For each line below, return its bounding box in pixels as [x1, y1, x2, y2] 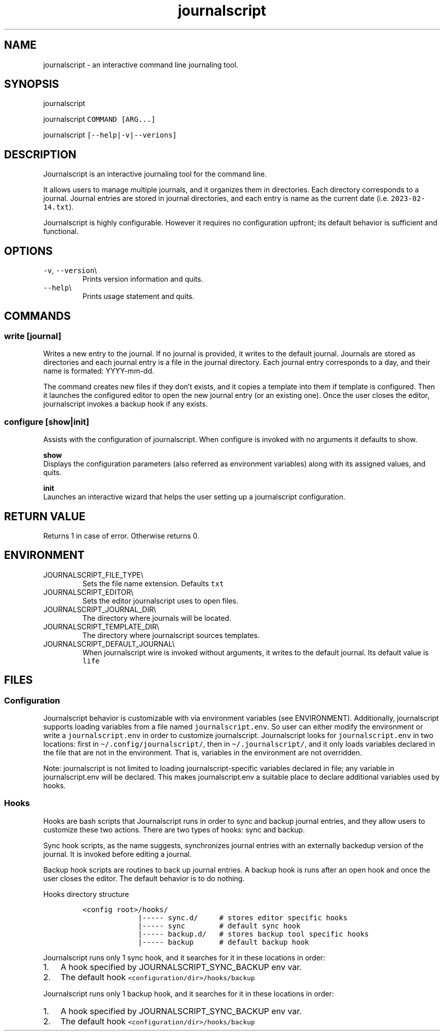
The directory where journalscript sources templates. [82, 630, 260, 640]
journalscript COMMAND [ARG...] [43, 115, 156, 124]
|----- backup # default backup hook [138, 938, 309, 946]
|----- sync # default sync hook [138, 921, 301, 930]
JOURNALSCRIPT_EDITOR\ [43, 587, 134, 596]
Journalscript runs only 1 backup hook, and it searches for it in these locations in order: [43, 989, 334, 998]
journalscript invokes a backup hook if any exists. [43, 399, 208, 409]
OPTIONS [4, 244, 53, 257]
